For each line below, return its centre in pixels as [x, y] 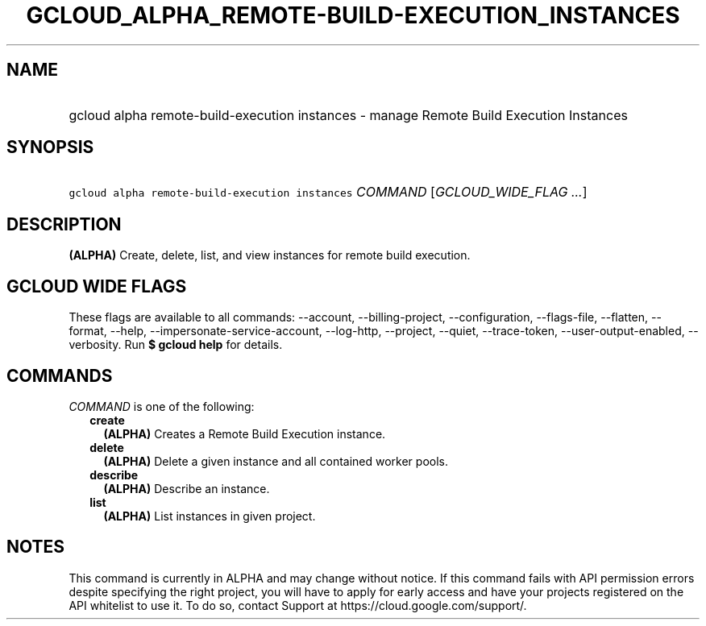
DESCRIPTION [64, 224]
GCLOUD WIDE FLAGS [97, 286]
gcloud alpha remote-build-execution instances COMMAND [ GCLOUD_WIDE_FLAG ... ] [328, 192]
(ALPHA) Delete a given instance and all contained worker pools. [276, 461]
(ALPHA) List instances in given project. [210, 516]
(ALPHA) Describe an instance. [187, 488]
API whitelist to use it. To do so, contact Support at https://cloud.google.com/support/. [298, 605]
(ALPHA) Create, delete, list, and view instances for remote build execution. [270, 255]
